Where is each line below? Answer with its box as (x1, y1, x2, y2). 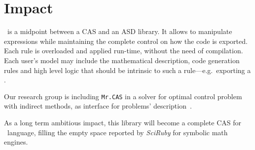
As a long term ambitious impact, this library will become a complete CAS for (4, 117, 242, 127)
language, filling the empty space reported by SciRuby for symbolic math (7, 127, 228, 137)
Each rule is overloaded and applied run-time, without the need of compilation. (4, 45, 243, 56)
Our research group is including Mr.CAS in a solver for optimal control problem (4, 91, 242, 101)
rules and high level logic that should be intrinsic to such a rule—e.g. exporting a (4, 65, 251, 75)
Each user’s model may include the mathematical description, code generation (4, 55, 240, 65)
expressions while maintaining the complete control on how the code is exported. (4, 36, 248, 46)
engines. (4, 137, 28, 147)
